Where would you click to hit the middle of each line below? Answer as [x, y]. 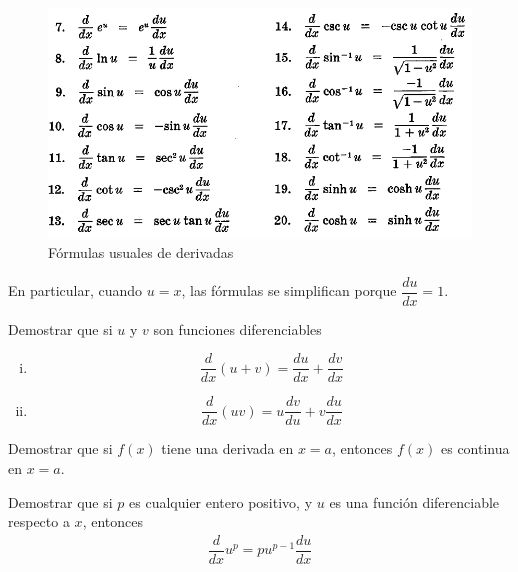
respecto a [39, 521]
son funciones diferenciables [237, 328]
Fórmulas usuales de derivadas [141, 252]
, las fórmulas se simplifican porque [289, 290]
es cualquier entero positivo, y [221, 501]
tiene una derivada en [227, 448]
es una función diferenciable [414, 501]
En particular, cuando [75, 290]
